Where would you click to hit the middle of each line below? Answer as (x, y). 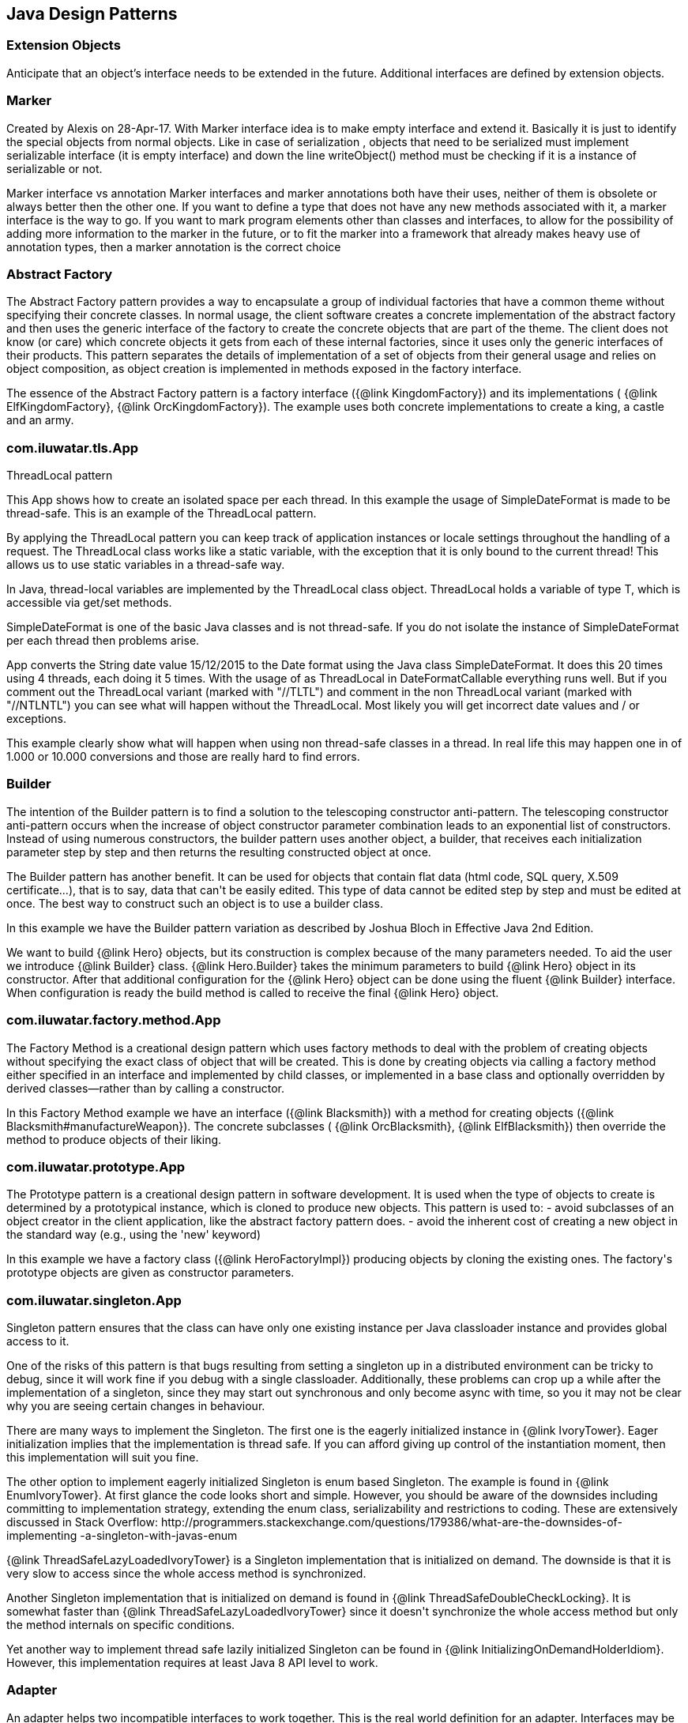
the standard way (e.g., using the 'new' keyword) (133, 1235)
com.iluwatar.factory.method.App (114, 1020)
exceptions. (36, 719)
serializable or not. (55, 168)
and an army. (40, 420)
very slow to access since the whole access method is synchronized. (186, 1574)
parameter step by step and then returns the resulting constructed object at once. (219, 852)
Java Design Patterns (92, 14)
